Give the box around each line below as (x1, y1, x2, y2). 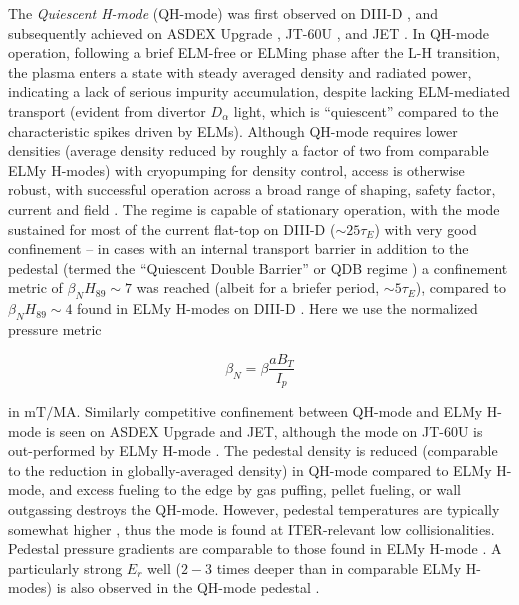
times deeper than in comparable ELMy (216, 557, 462, 578)
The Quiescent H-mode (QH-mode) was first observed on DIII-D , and (8, 3, 439, 23)
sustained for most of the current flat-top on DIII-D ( (8, 218, 336, 239)
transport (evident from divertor (8, 100, 206, 121)
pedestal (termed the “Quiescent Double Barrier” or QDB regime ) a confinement (8, 257, 508, 278)
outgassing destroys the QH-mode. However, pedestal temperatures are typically (8, 498, 500, 519)
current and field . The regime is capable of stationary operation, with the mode (8, 198, 500, 219)
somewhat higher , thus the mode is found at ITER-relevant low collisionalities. (8, 518, 495, 539)
